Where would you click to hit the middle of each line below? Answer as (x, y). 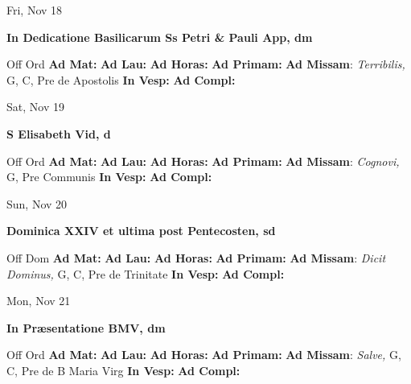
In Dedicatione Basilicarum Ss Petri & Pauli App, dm (160, 37)
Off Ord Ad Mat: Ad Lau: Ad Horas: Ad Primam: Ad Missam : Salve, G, (204, 355)
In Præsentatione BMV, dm (86, 327)
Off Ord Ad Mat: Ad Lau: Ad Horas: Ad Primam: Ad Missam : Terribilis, (206, 64)
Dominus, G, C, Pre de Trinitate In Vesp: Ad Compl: (146, 273)
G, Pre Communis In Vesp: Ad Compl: (109, 177)
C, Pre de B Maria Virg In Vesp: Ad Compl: (123, 370)
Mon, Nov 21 (39, 301)
